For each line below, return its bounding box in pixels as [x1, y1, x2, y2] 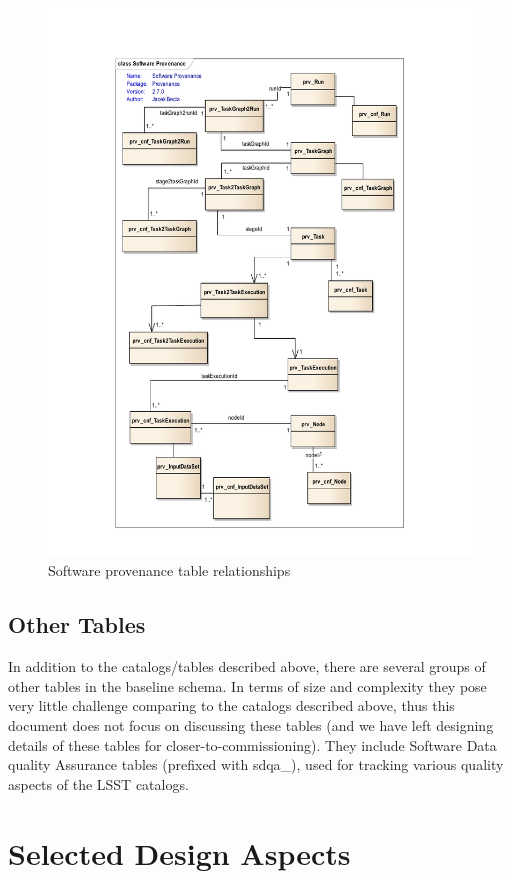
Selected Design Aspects [8, 832, 351, 873]
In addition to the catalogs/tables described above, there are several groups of [8, 656, 486, 677]
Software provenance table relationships [48, 560, 291, 581]
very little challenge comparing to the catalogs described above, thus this [8, 695, 455, 716]
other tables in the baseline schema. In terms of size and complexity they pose [8, 675, 487, 696]
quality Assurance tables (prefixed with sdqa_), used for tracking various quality [8, 754, 504, 775]
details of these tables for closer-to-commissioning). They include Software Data [8, 734, 497, 755]
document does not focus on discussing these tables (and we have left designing [8, 715, 494, 736]
